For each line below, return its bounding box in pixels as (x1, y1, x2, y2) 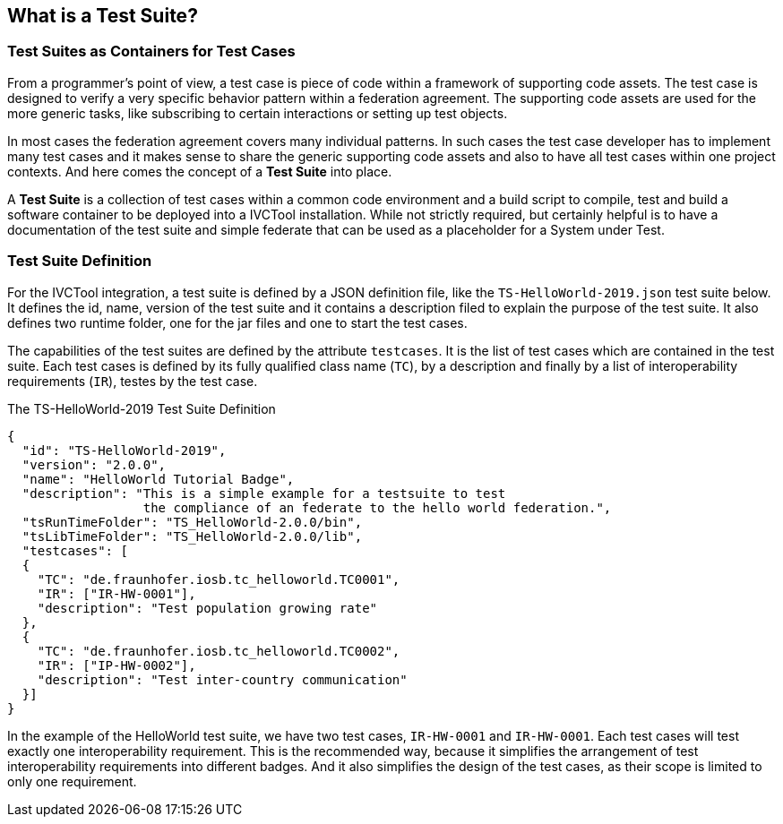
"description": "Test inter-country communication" (37, 672, 408, 687)
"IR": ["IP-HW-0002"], (37, 657, 196, 673)
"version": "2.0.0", (22, 457, 167, 472)
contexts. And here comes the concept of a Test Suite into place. (7, 163, 392, 179)
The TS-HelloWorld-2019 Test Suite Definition (7, 400, 276, 416)
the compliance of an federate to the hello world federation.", (142, 500, 612, 515)
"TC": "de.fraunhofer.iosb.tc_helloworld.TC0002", (37, 643, 400, 658)
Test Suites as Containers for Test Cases (7, 42, 296, 61)
